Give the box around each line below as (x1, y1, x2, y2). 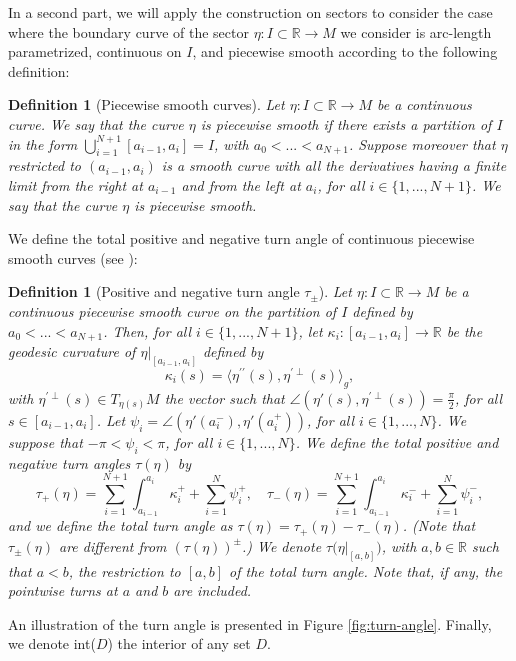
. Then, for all (103, 320, 192, 341)
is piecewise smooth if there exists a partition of (200, 113, 492, 134)
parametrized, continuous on (8, 41, 182, 62)
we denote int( (8, 633, 96, 654)
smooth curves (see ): (8, 247, 138, 268)
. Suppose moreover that (348, 133, 496, 154)
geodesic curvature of (8, 340, 136, 361)
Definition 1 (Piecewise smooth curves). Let (8, 94, 285, 115)
